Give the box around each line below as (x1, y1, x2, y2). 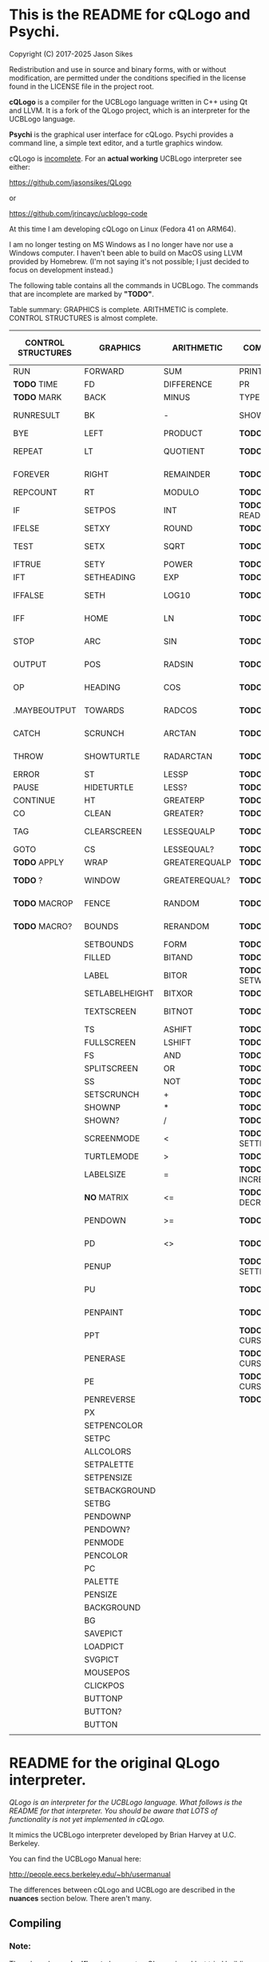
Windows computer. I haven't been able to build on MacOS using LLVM (9, 248, 243, 258)
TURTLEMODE (84, 1151, 139, 1162)
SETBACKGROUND (84, 1484, 156, 1496)
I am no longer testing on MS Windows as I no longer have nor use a (9, 239, 234, 249)
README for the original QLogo (9, 1754, 220, 1772)
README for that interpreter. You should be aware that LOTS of (9, 1806, 218, 1816)
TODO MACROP (13, 898, 74, 909)
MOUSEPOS (84, 1667, 130, 1678)
